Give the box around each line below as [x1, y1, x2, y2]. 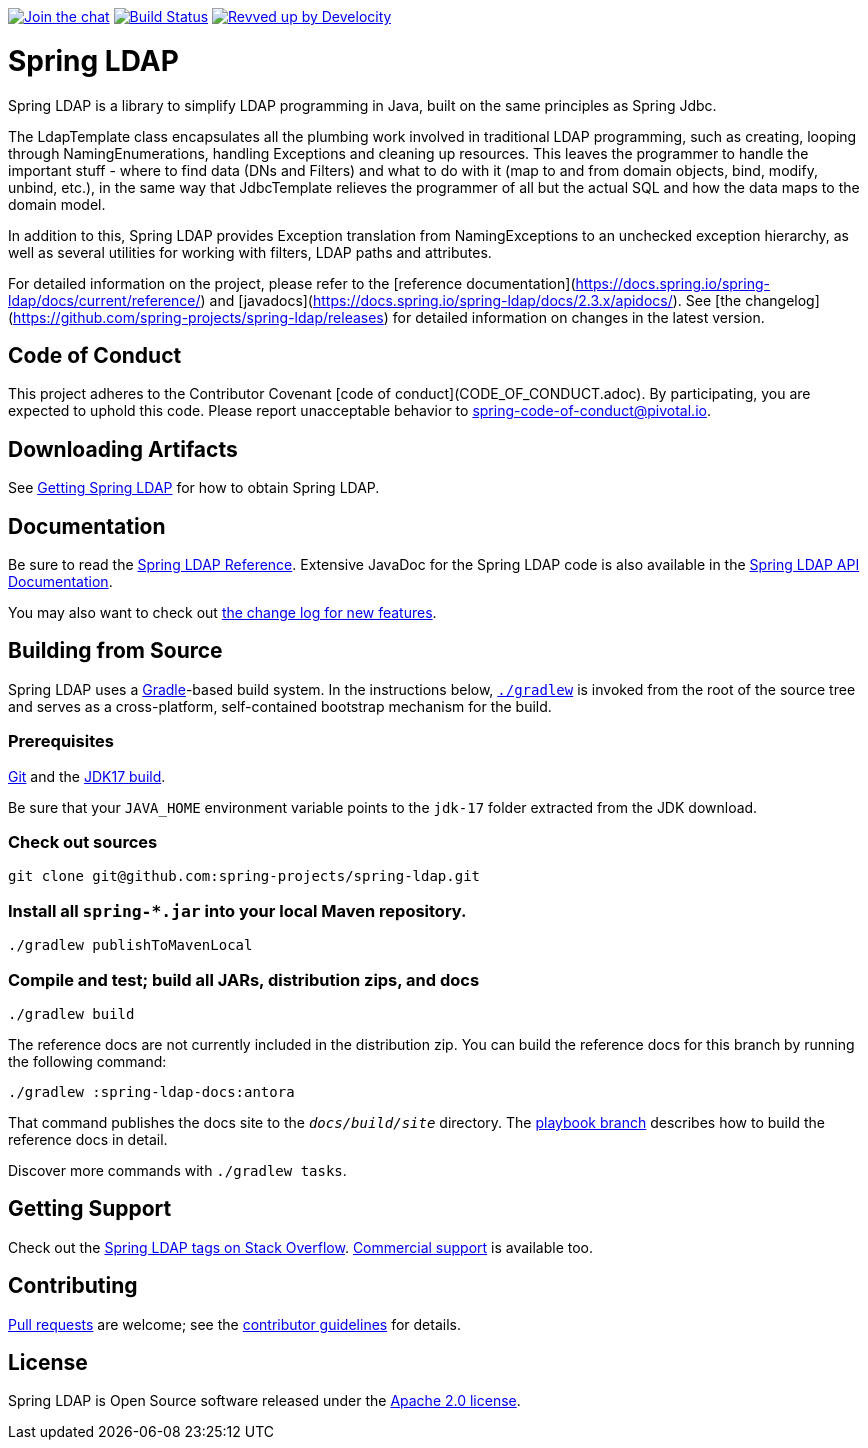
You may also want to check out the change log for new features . [8, 604, 437, 622]
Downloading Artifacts [8, 436, 238, 462]
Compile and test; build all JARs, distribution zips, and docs [8, 969, 480, 990]
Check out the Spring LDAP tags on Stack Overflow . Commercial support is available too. [8, 1238, 594, 1256]
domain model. [8, 195, 106, 213]
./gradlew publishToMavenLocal [8, 937, 253, 954]
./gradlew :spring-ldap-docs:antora [8, 1083, 295, 1100]
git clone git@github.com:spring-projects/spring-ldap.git [8, 868, 481, 885]
